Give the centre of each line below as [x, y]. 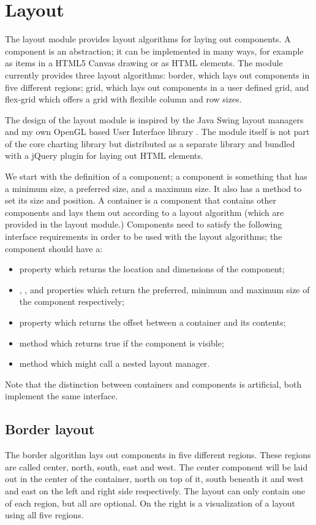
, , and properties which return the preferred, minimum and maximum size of [164, 289]
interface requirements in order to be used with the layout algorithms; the [144, 236]
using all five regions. [44, 515]
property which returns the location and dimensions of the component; [152, 269]
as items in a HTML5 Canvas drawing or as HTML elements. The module [144, 63]
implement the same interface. [62, 396]
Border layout [50, 429]
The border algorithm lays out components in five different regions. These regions [158, 455]
